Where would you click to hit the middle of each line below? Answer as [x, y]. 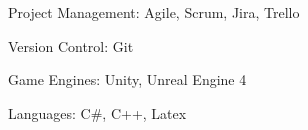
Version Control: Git [71, 45]
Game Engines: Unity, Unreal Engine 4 [127, 79]
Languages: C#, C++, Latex [97, 112]
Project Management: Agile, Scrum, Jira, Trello [154, 12]
